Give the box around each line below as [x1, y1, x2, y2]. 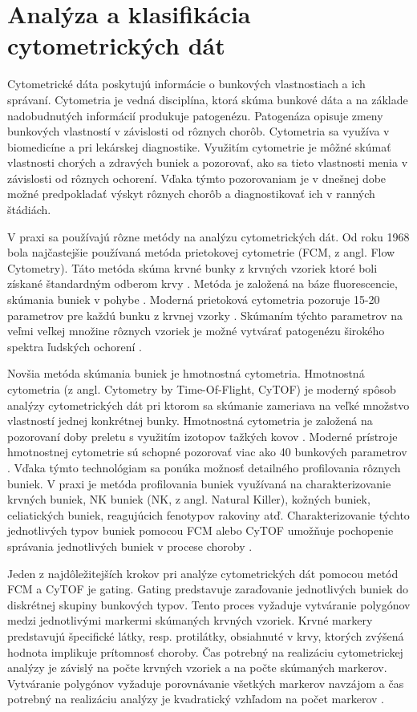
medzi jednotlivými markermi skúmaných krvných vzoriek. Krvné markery [7, 612, 373, 629]
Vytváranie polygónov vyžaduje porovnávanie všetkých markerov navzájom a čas [7, 674, 404, 691]
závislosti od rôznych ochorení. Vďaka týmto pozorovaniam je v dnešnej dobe [7, 169, 387, 186]
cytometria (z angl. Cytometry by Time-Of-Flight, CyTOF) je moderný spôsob [7, 381, 396, 397]
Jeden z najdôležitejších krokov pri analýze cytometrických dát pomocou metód [7, 564, 399, 581]
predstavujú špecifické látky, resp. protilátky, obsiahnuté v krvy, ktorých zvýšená [7, 627, 404, 644]
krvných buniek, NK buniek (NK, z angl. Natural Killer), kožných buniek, [7, 491, 370, 508]
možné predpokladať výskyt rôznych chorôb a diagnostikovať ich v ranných [7, 185, 375, 202]
